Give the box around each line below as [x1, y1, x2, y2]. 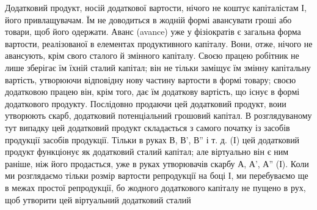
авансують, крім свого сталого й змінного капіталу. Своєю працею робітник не [5, 49, 299, 62]
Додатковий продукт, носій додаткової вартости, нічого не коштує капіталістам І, [5, 1, 307, 13]
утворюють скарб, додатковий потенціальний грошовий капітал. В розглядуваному [5, 109, 312, 122]
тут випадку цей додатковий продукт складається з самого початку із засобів [5, 121, 290, 133]
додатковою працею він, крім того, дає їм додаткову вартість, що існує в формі [5, 85, 300, 98]
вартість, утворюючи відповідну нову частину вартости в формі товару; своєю [5, 73, 296, 86]
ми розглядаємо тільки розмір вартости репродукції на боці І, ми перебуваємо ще [5, 169, 308, 182]
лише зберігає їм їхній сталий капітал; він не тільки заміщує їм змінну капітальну [5, 61, 311, 73]
